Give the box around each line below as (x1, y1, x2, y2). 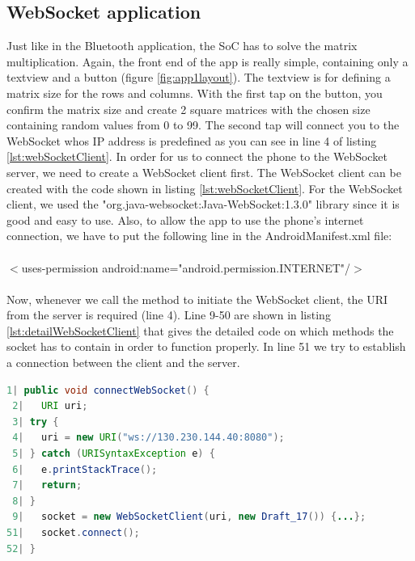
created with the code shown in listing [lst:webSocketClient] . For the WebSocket (6, 179, 403, 196)
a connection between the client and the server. (6, 354, 240, 371)
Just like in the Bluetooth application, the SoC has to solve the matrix (6, 37, 358, 54)
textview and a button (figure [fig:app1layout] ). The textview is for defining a (6, 69, 391, 86)
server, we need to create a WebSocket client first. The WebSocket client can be (6, 163, 401, 180)
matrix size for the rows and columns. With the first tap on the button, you (6, 84, 383, 101)
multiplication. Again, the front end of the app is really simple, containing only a (6, 53, 409, 70)
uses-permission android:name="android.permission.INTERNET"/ (21, 259, 351, 276)
